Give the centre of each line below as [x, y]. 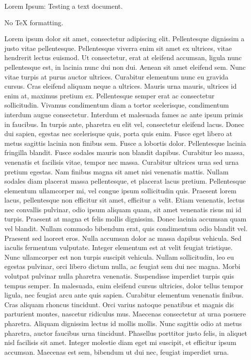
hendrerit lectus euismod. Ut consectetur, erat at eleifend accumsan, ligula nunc [123, 57]
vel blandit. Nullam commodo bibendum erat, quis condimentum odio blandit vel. [126, 228]
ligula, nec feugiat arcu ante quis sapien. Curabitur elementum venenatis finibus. [124, 295]
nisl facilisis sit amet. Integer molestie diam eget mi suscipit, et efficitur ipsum [120, 342]
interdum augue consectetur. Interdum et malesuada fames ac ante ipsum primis [124, 114]
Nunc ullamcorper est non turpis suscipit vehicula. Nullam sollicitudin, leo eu [119, 257]
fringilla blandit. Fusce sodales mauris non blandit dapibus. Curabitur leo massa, [125, 152]
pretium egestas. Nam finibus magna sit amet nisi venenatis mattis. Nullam [117, 171]
